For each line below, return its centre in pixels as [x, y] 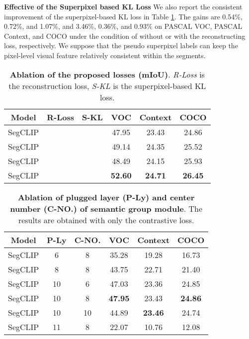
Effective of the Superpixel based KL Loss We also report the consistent [123, 6]
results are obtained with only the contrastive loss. [106, 220]
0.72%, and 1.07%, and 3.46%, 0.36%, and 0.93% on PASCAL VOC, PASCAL [123, 26]
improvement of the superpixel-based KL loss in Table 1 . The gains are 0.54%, [123, 16]
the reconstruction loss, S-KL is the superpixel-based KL [107, 85]
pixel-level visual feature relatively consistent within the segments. [105, 55]
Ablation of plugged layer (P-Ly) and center [106, 197]
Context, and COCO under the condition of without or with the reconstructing [125, 36]
